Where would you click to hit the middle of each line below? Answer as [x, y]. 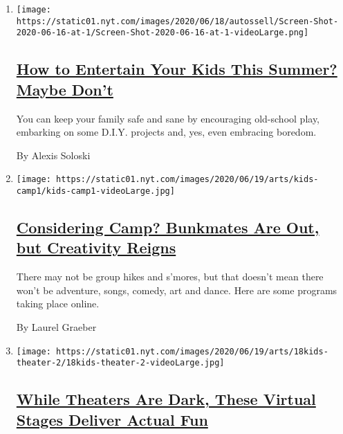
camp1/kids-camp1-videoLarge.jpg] [95, 191]
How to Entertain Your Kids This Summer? [177, 69]
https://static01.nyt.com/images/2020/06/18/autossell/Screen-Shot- [177, 21]
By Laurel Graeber [56, 327]
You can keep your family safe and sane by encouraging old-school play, [168, 118]
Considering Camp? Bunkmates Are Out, [168, 227]
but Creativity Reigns [96, 247]
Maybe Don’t [65, 89]
